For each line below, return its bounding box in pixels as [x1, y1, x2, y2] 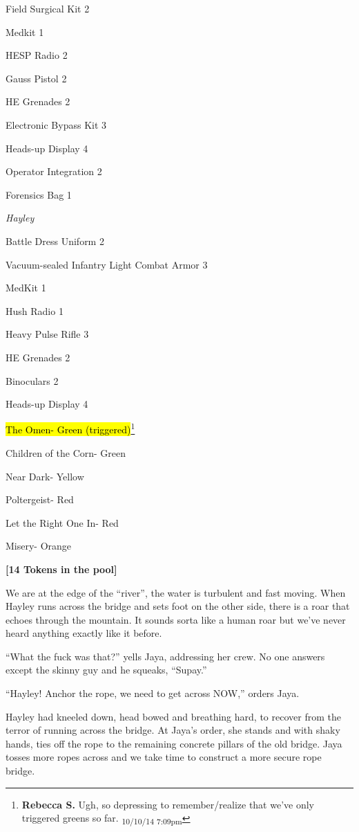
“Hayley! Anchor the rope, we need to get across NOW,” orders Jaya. [6, 686, 300, 700]
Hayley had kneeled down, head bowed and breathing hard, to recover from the [6, 709, 341, 723]
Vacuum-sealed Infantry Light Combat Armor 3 [6, 257, 208, 271]
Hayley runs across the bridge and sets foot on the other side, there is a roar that [6, 599, 350, 613]
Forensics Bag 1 [6, 187, 72, 201]
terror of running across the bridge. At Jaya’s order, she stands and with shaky [6, 723, 340, 737]
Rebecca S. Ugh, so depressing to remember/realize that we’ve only [21, 797, 315, 811]
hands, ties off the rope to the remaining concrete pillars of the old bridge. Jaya [6, 736, 342, 750]
